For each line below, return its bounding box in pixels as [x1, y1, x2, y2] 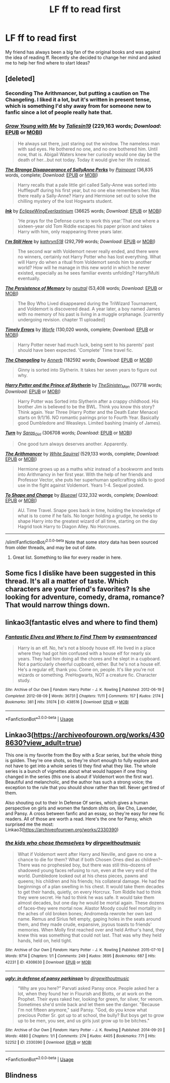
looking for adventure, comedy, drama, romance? [5, 593, 164, 601]
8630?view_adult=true [5, 738, 79, 747]
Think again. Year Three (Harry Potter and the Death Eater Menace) [17, 409, 158, 415]
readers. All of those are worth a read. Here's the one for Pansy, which [5, 816, 152, 822]
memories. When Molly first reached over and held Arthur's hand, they [17, 926, 165, 932]
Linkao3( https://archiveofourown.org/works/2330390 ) [5, 827, 119, 833]
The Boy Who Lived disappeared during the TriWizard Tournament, [17, 300, 158, 306]
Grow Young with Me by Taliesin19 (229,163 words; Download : [5, 123, 162, 130]
